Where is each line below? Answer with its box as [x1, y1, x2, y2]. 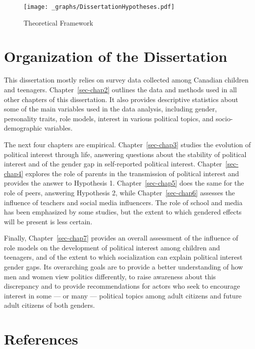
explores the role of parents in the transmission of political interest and [25, 168, 239, 178]
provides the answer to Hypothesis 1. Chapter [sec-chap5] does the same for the [4, 178, 244, 188]
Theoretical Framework [24, 17, 93, 27]
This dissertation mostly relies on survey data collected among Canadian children [4, 75, 249, 85]
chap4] [4, 168, 24, 178]
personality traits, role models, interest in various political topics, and [4, 113, 214, 123]
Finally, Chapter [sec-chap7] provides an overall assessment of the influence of [4, 233, 238, 243]
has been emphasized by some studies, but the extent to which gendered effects [4, 207, 242, 217]
